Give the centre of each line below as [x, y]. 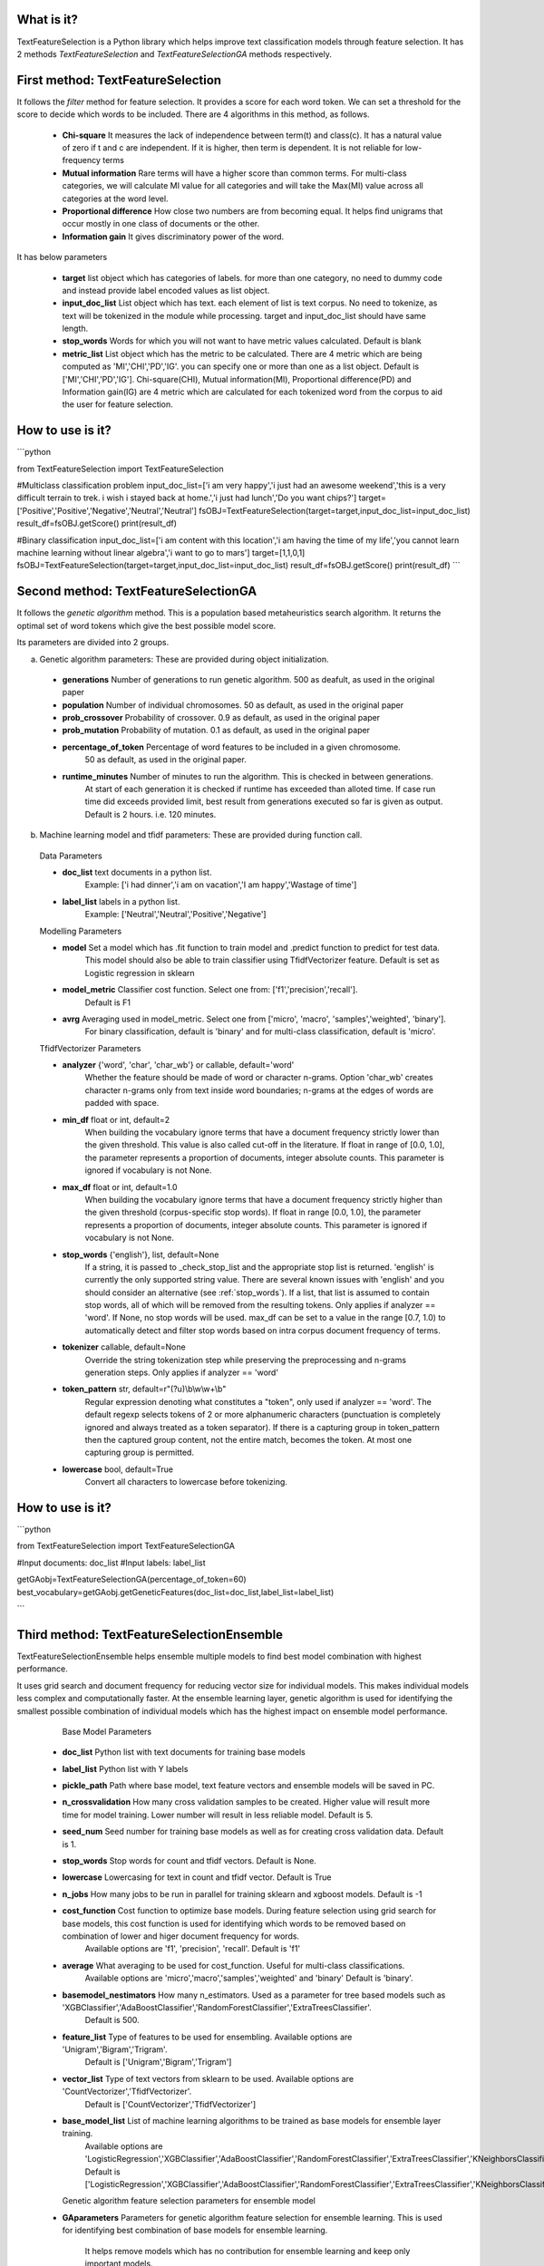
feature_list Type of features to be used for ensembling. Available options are [207, 2037]
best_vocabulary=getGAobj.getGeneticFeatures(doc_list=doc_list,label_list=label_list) [175, 1592]
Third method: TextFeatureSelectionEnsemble [150, 1635]
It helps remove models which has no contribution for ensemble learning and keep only [248, 2251]
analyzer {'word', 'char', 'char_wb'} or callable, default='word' [178, 1065]
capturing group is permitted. [140, 1453]
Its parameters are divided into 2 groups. [93, 643]
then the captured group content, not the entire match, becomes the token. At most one [248, 1440]
